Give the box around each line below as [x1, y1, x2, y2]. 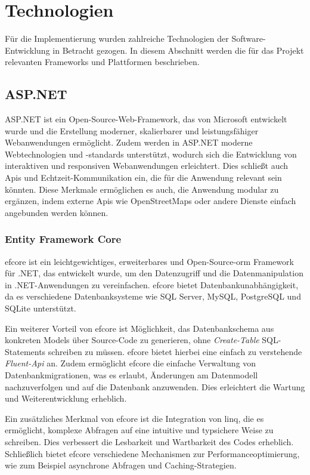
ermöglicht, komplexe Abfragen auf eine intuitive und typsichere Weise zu [5, 424, 274, 436]
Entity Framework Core [5, 232, 122, 246]
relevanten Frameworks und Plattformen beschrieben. [5, 55, 200, 68]
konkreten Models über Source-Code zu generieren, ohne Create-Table [5, 334, 259, 346]
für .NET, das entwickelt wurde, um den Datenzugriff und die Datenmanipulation [5, 267, 303, 279]
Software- [231, 32, 266, 45]
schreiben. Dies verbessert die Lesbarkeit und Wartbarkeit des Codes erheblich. [5, 435, 294, 448]
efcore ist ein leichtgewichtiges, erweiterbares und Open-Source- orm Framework [5, 255, 294, 267]
